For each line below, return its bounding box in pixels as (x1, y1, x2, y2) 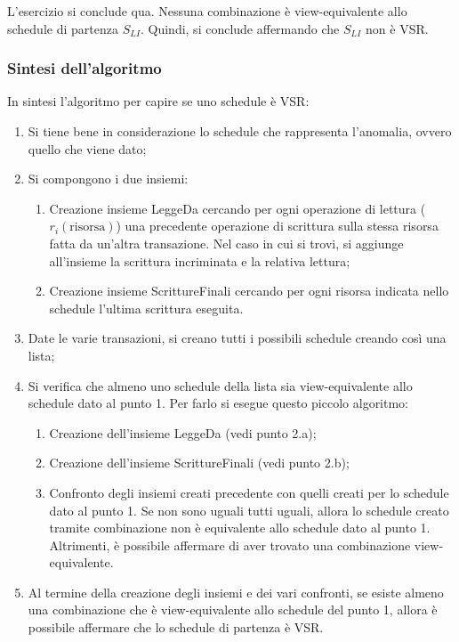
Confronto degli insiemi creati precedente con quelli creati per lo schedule (49, 483, 449, 501)
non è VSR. (366, 19, 429, 37)
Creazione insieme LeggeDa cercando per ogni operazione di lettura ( (49, 199, 426, 217)
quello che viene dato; (28, 139, 147, 158)
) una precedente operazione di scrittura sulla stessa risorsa (116, 216, 439, 235)
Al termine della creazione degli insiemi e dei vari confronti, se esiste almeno (28, 582, 444, 601)
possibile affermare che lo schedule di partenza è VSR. (28, 618, 324, 637)
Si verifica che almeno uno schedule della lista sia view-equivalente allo (28, 376, 413, 394)
